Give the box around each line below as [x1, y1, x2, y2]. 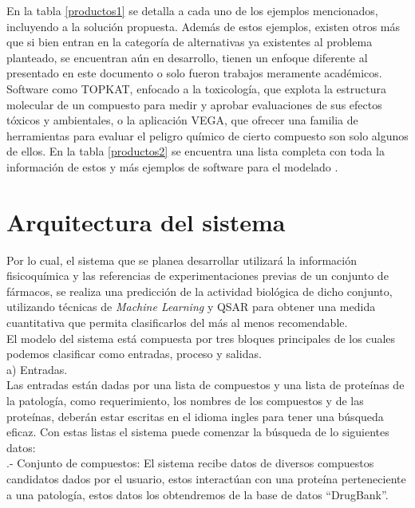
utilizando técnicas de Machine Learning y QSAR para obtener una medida [6, 298, 376, 315]
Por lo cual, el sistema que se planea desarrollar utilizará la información [6, 251, 358, 268]
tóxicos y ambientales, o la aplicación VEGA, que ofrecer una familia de [6, 112, 358, 128]
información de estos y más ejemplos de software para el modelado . [6, 158, 338, 175]
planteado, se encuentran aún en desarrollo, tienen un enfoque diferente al [6, 49, 368, 65]
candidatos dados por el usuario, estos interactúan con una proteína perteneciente [6, 470, 406, 486]
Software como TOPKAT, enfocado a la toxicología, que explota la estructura [6, 80, 386, 96]
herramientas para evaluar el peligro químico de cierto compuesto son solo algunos [6, 127, 409, 144]
